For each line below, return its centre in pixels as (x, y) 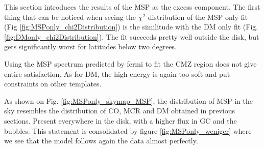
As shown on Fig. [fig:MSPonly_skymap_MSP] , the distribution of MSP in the (128, 100)
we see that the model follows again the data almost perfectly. (101, 141)
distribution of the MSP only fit (198, 17)
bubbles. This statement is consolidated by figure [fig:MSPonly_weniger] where (128, 130)
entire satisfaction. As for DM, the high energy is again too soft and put (117, 73)
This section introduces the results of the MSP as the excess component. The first (132, 7)
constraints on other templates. (53, 84)
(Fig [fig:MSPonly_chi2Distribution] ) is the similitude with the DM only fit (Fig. (131, 27)
